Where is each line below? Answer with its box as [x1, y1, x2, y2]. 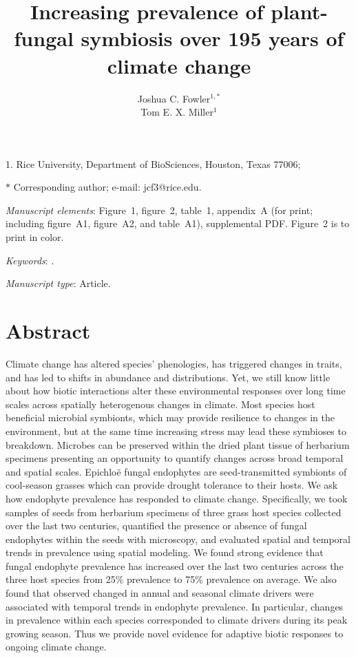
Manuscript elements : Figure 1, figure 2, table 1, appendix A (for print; [6, 202, 313, 217]
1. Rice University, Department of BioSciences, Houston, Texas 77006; [6, 156, 301, 171]
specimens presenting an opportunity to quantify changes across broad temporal [6, 451, 344, 465]
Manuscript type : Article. [6, 276, 111, 290]
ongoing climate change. [6, 639, 107, 654]
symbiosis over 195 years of [81, 24, 344, 52]
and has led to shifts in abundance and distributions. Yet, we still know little [6, 370, 331, 384]
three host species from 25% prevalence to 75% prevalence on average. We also [6, 572, 337, 586]
